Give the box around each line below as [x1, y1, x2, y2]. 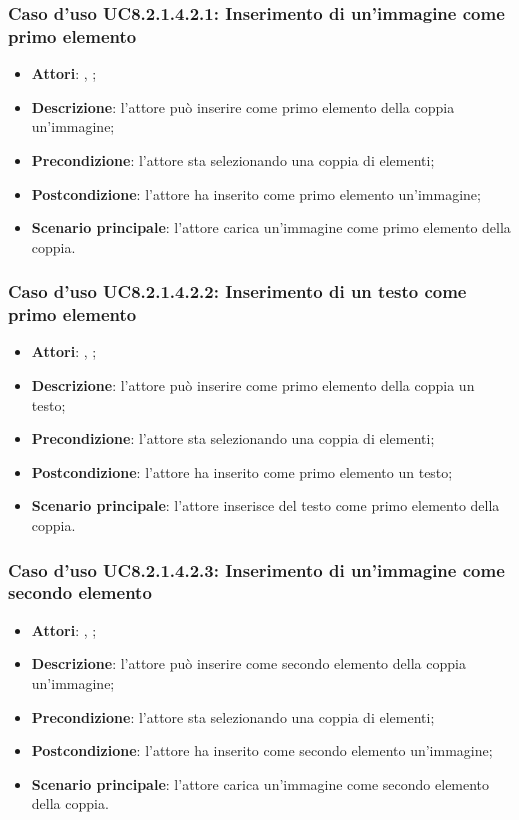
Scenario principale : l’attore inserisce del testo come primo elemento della [31, 495, 500, 516]
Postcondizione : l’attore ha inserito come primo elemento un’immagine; [31, 183, 481, 204]
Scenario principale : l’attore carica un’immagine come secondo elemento [31, 773, 490, 794]
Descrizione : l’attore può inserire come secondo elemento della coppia [31, 653, 466, 674]
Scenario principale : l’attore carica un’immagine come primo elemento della [31, 217, 511, 238]
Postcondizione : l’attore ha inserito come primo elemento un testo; [31, 461, 453, 482]
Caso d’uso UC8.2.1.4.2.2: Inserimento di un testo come [8, 279, 467, 304]
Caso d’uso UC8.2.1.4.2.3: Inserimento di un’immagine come [8, 557, 505, 582]
